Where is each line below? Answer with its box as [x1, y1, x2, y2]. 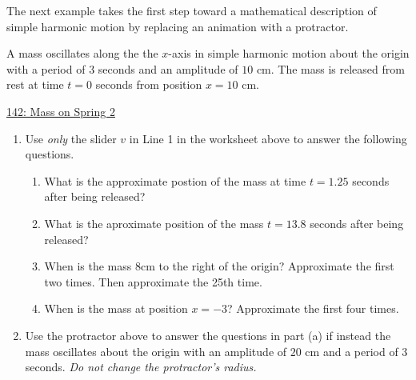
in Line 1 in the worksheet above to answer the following [129, 130, 407, 146]
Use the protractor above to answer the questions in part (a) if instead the [25, 326, 391, 343]
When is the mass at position [44, 300, 188, 317]
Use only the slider [25, 130, 117, 146]
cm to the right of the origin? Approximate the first [140, 258, 394, 274]
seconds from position [95, 76, 202, 93]
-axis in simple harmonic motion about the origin [168, 45, 410, 62]
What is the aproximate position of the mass [44, 214, 264, 231]
